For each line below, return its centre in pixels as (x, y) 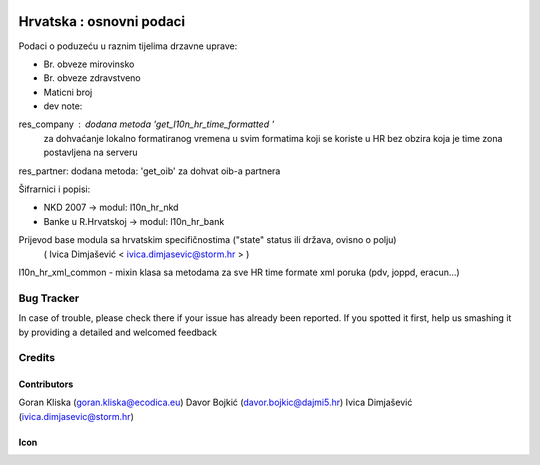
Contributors (46, 384)
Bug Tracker (49, 298)
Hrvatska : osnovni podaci (101, 21)
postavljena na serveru (91, 152)
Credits (36, 358)
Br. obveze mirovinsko (89, 64)
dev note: (63, 106)
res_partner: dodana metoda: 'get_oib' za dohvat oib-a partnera (149, 171)
